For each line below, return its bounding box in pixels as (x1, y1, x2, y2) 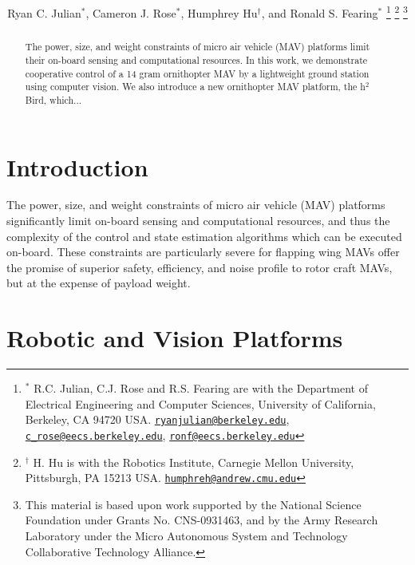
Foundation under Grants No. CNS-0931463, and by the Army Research (25, 512, 378, 528)
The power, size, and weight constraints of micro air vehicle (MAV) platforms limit (25, 40, 370, 53)
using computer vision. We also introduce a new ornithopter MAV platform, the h (25, 80, 366, 93)
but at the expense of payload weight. (6, 275, 191, 291)
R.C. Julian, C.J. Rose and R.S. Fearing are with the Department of (34, 380, 368, 397)
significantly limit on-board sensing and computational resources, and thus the (6, 212, 390, 229)
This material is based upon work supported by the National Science (25, 496, 362, 512)
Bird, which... (25, 93, 82, 106)
